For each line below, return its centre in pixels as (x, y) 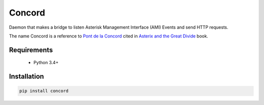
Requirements (31, 50)
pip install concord (44, 91)
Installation (26, 77)
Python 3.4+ (46, 63)
